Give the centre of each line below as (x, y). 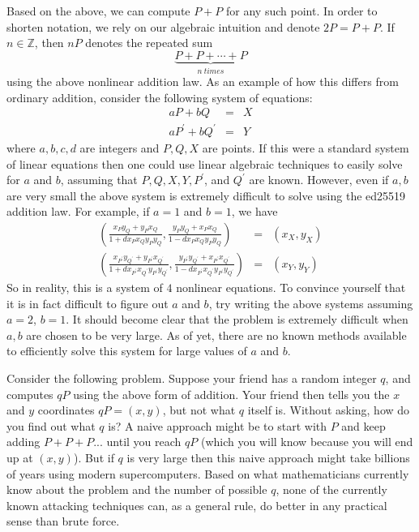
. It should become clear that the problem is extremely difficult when (237, 319)
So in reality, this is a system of (85, 287)
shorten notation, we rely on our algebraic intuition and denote (163, 26)
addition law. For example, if (78, 211)
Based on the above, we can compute (98, 11)
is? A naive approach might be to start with (217, 425)
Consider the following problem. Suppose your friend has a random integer (192, 378)
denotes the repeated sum (149, 43)
